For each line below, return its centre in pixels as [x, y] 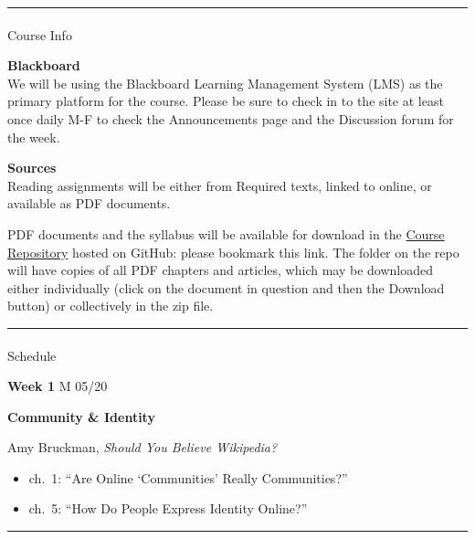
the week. [34, 137]
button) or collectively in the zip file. [111, 306]
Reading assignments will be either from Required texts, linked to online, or [220, 185]
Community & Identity [81, 416]
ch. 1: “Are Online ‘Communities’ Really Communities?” [188, 477]
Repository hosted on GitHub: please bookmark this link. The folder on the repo [233, 252]
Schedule [32, 355]
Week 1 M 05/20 [58, 386]
